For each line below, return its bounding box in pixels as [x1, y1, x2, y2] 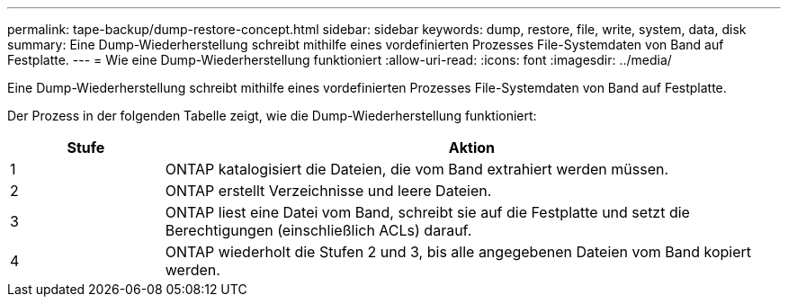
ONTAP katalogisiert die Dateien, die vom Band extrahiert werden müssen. [165, 160, 669, 178]
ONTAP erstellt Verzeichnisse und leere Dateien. [165, 182, 492, 200]
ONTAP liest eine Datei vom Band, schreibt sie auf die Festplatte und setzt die [165, 203, 690, 221]
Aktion [448, 139, 495, 156]
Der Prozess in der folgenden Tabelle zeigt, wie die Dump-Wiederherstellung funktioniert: [7, 108, 537, 123]
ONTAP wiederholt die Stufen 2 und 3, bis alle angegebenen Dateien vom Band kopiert [165, 243, 752, 261]
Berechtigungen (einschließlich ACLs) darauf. [165, 221, 472, 239]
